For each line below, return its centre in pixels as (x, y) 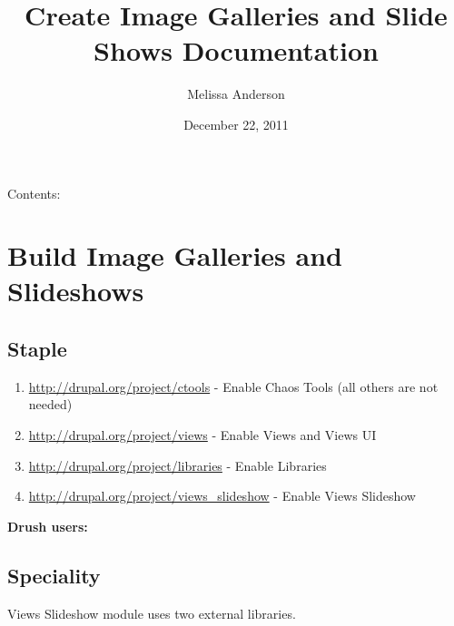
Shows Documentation (236, 50)
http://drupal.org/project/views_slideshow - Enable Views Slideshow (222, 496)
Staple (37, 349)
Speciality (54, 575)
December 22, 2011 (236, 124)
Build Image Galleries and (175, 255)
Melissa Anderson (236, 94)
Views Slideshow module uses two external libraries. (152, 613)
